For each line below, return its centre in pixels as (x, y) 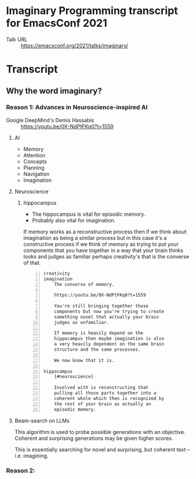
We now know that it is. (84, 360)
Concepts (35, 161)
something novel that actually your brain (106, 317)
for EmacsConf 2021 (57, 23)
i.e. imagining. (31, 456)
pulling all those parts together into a (105, 393)
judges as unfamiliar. (82, 322)
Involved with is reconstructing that (101, 388)
